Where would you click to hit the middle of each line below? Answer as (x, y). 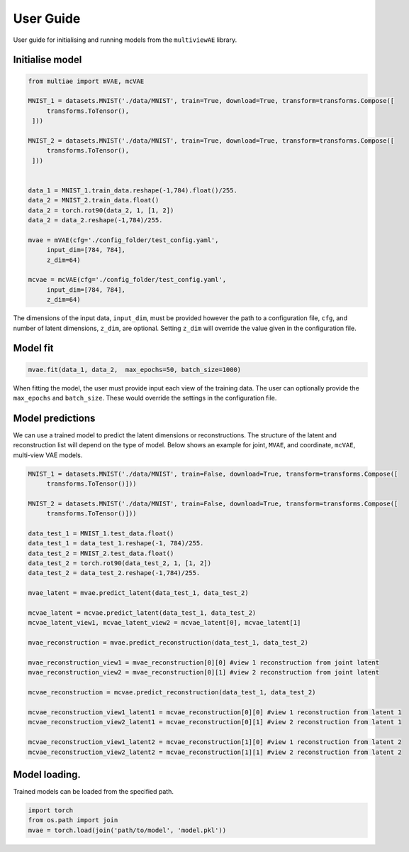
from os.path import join (73, 820)
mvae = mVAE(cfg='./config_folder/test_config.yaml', (123, 240)
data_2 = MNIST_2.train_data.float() (94, 200)
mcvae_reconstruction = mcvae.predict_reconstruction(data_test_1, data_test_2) (172, 693)
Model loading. (47, 774)
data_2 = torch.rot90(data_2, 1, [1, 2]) (101, 210)
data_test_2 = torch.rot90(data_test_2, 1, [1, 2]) (120, 563)
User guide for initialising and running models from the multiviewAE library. (125, 40)
